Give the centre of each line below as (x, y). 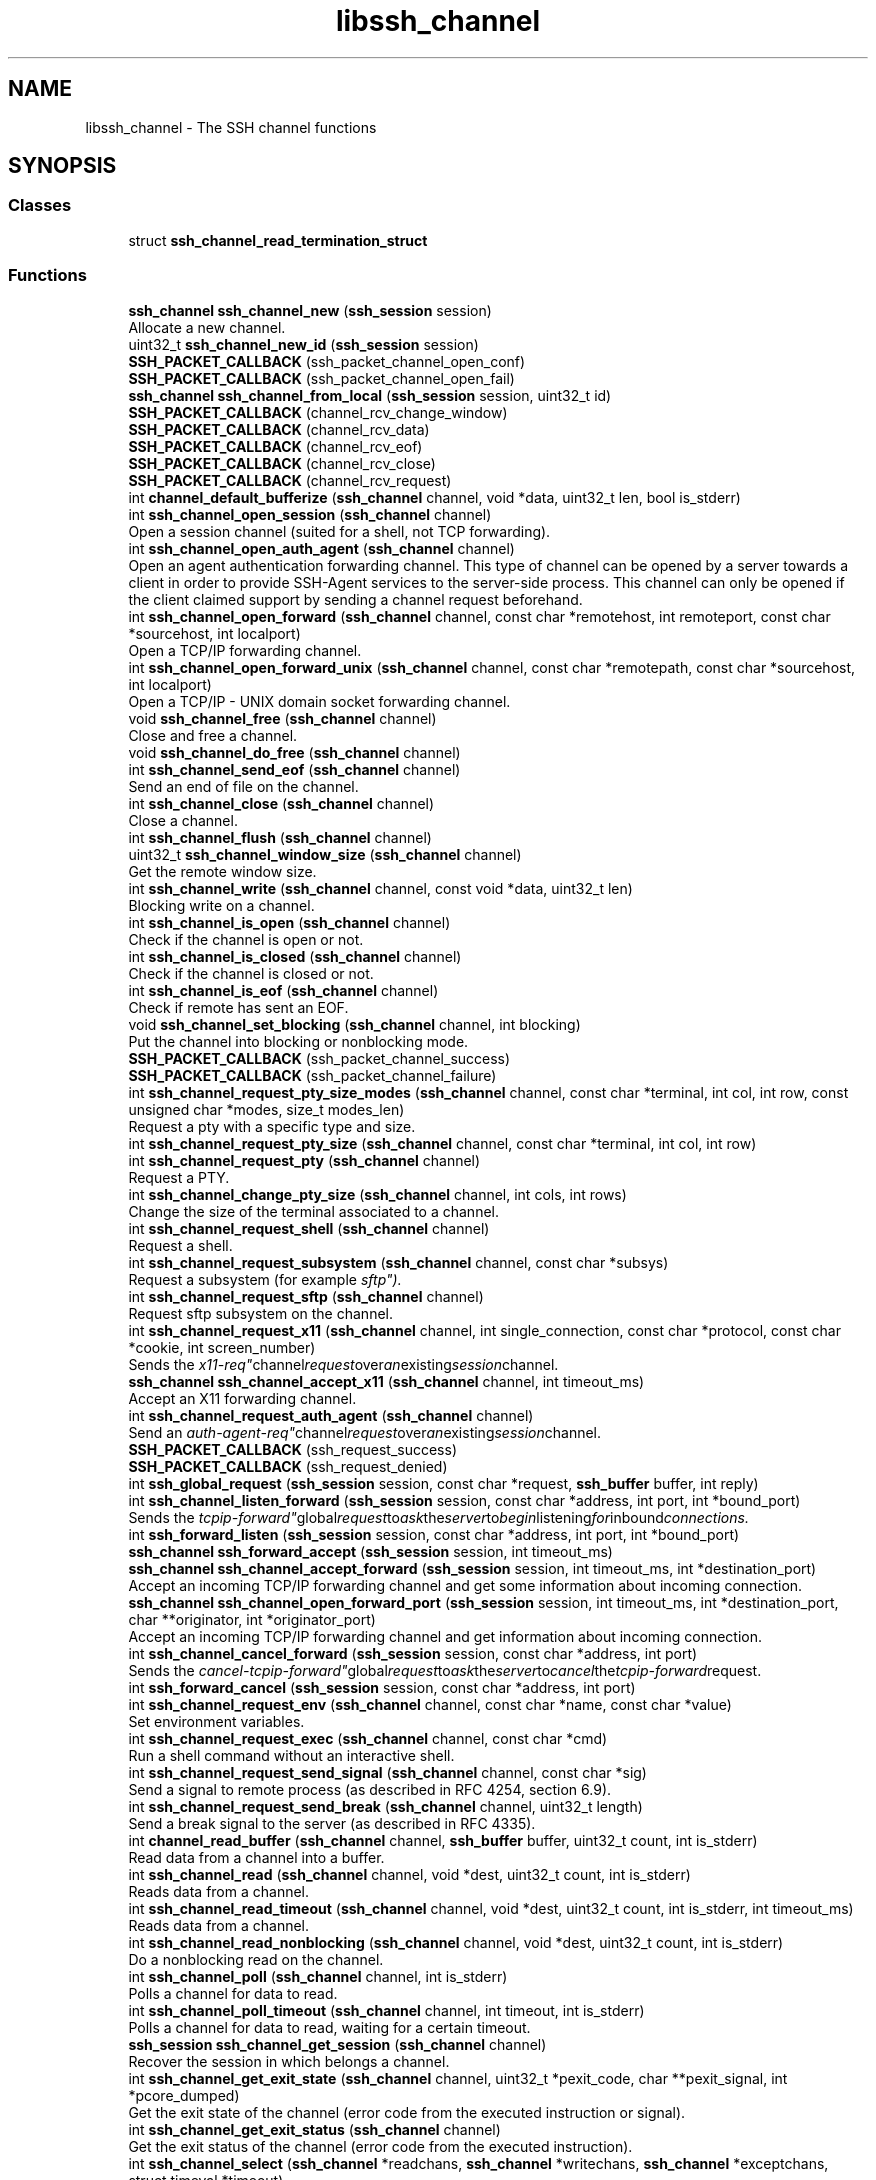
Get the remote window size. (222, 871)
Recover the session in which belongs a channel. (289, 2061)
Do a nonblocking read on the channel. (256, 1959)
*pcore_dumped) (184, 2095)
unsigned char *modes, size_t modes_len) (266, 1109)
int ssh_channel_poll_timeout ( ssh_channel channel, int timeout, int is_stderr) (386, 2010)
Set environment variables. (216, 1721)
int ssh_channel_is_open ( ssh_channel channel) (289, 922)
